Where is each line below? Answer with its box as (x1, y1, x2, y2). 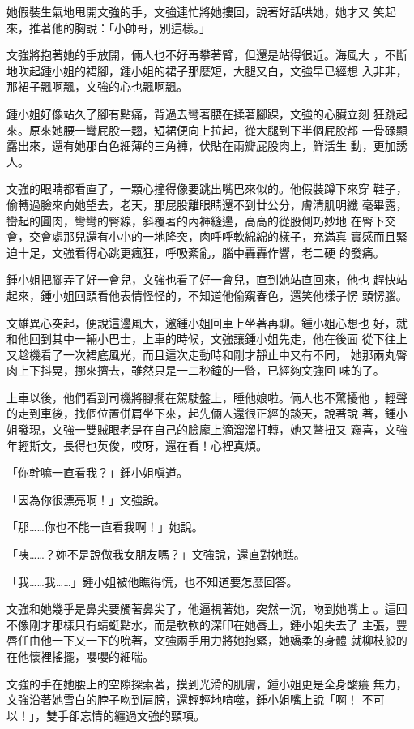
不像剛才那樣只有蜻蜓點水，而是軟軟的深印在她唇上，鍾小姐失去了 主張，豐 (6, 615, 408, 633)
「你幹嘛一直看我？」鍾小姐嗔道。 (6, 464, 188, 481)
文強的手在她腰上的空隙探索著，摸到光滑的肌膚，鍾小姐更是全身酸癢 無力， (6, 675, 408, 692)
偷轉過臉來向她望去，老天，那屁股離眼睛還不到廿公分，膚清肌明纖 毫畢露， (6, 195, 408, 212)
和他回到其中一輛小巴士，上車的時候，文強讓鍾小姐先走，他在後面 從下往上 (6, 330, 408, 347)
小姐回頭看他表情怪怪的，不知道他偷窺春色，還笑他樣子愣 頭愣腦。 (51, 286, 408, 303)
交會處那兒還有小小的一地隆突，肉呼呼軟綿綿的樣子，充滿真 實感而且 (28, 228, 396, 245)
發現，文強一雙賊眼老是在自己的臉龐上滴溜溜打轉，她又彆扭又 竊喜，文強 (17, 421, 408, 438)
